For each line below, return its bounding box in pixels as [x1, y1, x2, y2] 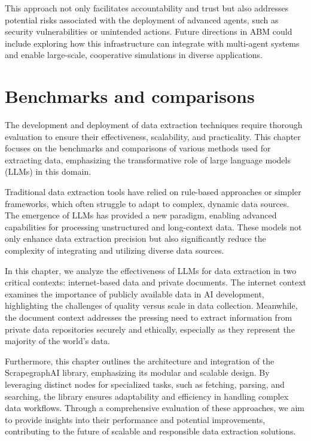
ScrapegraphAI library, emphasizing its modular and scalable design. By [5, 366, 270, 379]
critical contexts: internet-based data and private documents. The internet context [5, 276, 306, 288]
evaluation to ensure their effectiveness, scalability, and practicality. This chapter [5, 130, 301, 142]
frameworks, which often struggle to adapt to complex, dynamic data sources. [5, 197, 289, 209]
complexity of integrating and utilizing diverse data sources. [5, 244, 224, 257]
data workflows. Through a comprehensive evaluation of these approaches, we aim [5, 402, 304, 414]
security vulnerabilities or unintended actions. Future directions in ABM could [5, 25, 292, 38]
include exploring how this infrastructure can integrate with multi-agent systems [5, 37, 300, 49]
